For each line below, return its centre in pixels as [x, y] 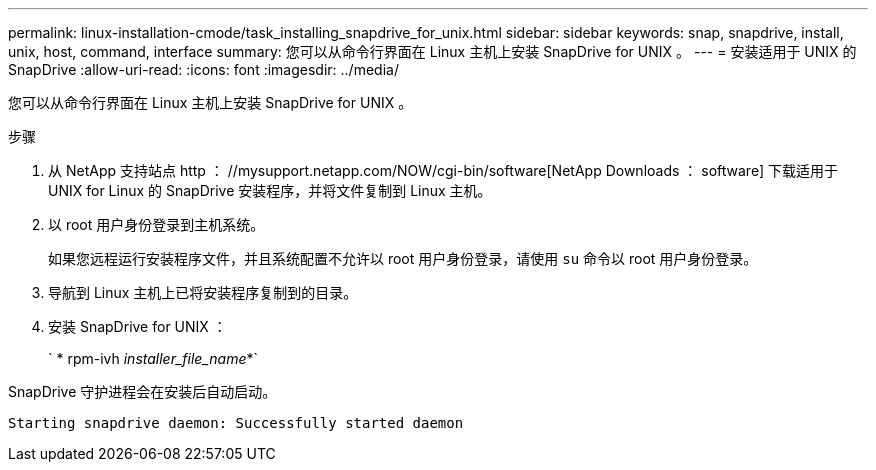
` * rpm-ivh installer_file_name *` [153, 358]
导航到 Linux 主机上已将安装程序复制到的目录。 [203, 292]
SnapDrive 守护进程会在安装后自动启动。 [142, 391]
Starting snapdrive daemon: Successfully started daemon [236, 423]
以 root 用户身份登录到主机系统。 [156, 224]
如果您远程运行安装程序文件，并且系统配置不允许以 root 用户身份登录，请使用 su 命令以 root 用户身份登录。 [403, 258]
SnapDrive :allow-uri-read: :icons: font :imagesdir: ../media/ [203, 69]
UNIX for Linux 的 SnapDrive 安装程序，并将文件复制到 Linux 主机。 [270, 190]
